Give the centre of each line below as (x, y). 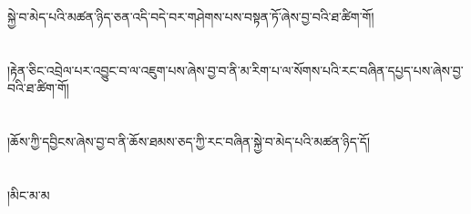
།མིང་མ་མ (29, 194)
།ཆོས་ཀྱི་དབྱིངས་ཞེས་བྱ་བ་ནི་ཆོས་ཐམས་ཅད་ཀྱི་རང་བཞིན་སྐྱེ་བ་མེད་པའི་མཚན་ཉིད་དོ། (189, 142)
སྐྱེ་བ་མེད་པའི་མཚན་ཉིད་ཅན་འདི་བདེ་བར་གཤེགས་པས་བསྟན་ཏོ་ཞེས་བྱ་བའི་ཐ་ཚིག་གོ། (191, 16)
